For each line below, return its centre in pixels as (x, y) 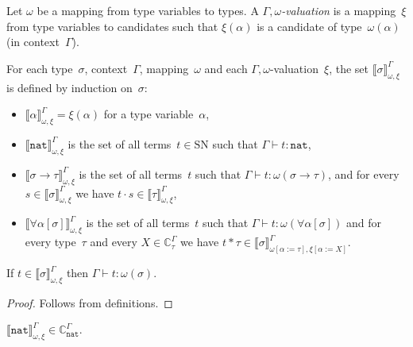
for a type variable (149, 114)
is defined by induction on (69, 87)
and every (114, 242)
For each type (40, 68)
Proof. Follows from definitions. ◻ (90, 302)
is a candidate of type (309, 26)
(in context (33, 42)
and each (226, 68)
